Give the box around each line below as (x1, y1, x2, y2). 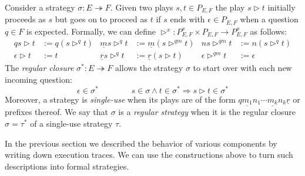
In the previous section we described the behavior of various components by (5, 137, 277, 149)
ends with (170, 13, 205, 25)
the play (215, 1, 245, 13)
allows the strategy (115, 62, 183, 74)
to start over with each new (193, 62, 292, 74)
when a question (240, 13, 299, 25)
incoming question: (5, 73, 72, 86)
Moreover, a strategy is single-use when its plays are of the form (5, 93, 236, 105)
